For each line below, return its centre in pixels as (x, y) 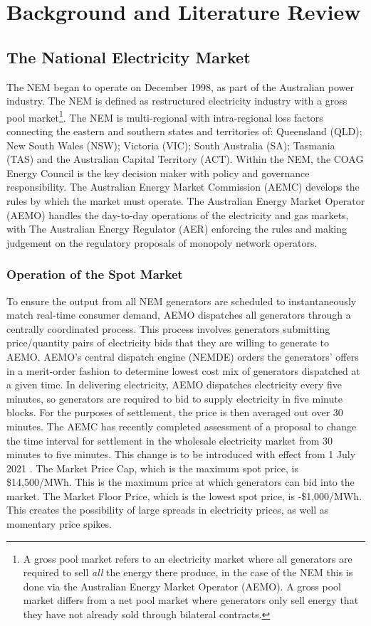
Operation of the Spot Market (95, 274)
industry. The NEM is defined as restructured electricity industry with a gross (177, 101)
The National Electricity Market (129, 57)
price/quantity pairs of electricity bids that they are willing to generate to (168, 343)
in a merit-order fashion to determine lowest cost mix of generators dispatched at (183, 370)
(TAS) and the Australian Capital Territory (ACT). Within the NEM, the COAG (185, 159)
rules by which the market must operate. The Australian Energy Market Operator (186, 200)
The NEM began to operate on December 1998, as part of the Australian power (180, 86)
